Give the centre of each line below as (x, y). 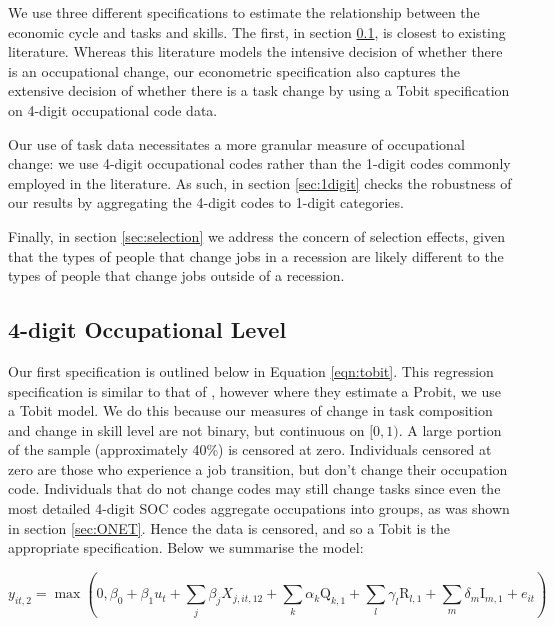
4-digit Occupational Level (147, 329)
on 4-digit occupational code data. (113, 109)
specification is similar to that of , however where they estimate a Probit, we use (255, 390)
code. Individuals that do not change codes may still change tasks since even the (254, 488)
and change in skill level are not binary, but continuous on (186, 429)
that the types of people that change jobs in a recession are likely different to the (256, 255)
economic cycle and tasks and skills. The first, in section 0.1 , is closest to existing (257, 31)
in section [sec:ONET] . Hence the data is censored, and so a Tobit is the (229, 527)
